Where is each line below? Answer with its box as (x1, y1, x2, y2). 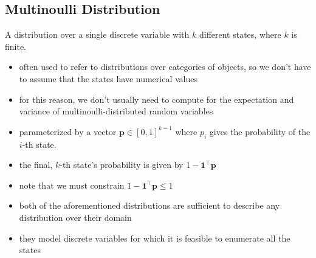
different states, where (199, 28, 281, 41)
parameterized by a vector (19, 125, 117, 138)
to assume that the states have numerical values (19, 72, 197, 85)
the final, (19, 158, 53, 171)
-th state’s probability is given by (60, 158, 184, 171)
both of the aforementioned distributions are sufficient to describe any (19, 199, 280, 212)
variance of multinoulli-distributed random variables (19, 105, 213, 117)
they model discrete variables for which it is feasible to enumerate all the (19, 231, 290, 244)
